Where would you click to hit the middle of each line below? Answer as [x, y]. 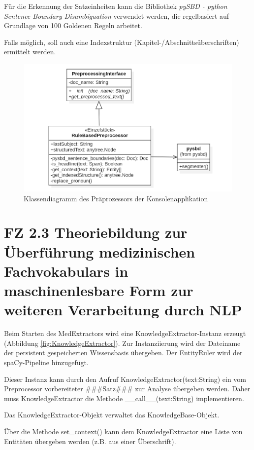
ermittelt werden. [30, 52]
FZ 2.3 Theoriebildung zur [96, 232]
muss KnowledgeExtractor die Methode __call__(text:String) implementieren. [124, 398]
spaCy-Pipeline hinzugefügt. [46, 362]
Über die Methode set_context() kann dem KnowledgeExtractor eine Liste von [123, 431]
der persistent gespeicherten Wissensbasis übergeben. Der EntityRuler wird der [123, 353]
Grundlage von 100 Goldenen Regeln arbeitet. [73, 25]
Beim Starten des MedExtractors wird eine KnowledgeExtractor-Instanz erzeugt [125, 333]
